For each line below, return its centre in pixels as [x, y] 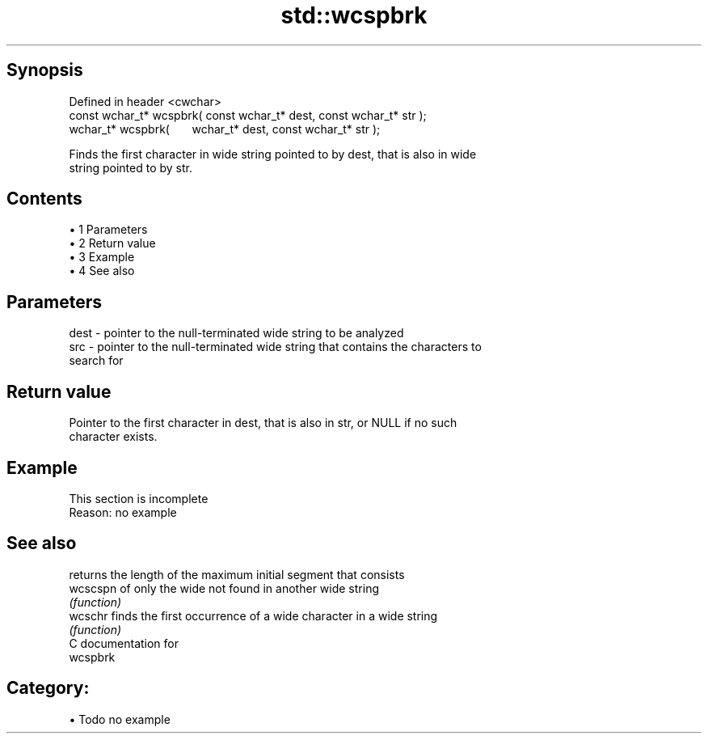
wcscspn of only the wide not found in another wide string [224, 588]
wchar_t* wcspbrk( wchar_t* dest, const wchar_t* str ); [225, 129]
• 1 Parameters [108, 230]
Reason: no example [123, 512]
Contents [44, 199]
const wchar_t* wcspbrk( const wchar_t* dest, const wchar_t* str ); [248, 115]
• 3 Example [102, 257]
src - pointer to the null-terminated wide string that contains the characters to [275, 347]
